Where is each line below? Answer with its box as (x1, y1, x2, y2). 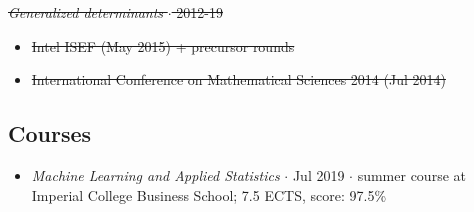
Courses (8, 118, 92, 149)
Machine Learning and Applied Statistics (31, 164, 280, 185)
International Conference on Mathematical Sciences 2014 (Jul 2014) (31, 69, 446, 90)
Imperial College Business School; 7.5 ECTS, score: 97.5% (31, 184, 387, 205)
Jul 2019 (292, 164, 345, 185)
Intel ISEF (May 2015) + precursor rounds (31, 35, 295, 56)
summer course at (357, 164, 466, 185)
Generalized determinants (8, 2, 164, 22)
